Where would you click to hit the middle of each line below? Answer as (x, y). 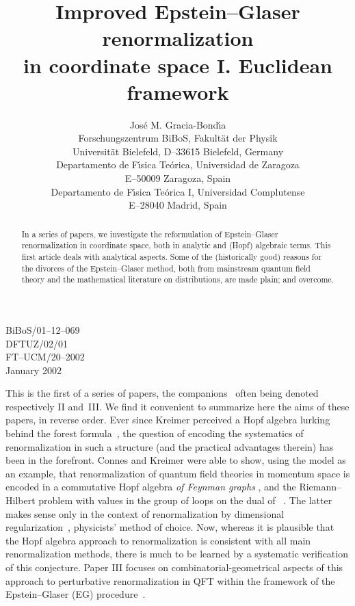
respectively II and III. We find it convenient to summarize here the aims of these (177, 406)
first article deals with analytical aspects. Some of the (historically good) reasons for (172, 256)
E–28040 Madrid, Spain (178, 205)
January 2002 (34, 370)
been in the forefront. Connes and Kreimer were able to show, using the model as (176, 460)
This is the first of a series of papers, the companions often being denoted (162, 393)
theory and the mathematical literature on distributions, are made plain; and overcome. (177, 279)
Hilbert (21, 500)
